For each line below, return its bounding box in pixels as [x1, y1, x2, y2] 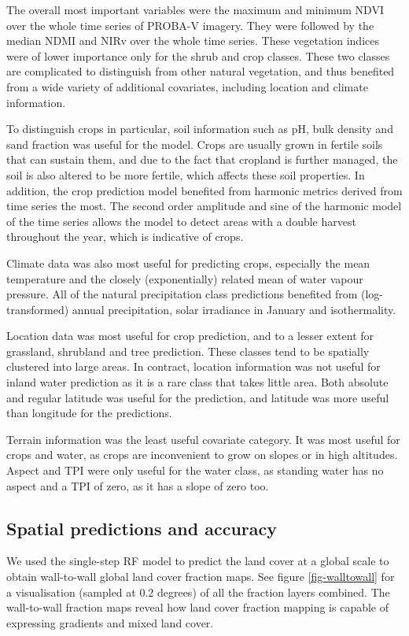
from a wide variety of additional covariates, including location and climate [6, 78, 368, 94]
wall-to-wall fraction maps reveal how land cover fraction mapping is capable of [6, 599, 389, 616]
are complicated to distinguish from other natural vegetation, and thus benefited [6, 63, 395, 79]
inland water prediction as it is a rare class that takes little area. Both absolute [6, 374, 389, 390]
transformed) [6, 301, 69, 317]
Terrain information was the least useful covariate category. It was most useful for [6, 431, 400, 447]
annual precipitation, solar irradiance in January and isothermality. [72, 301, 396, 317]
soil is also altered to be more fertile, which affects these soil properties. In [6, 166, 365, 183]
